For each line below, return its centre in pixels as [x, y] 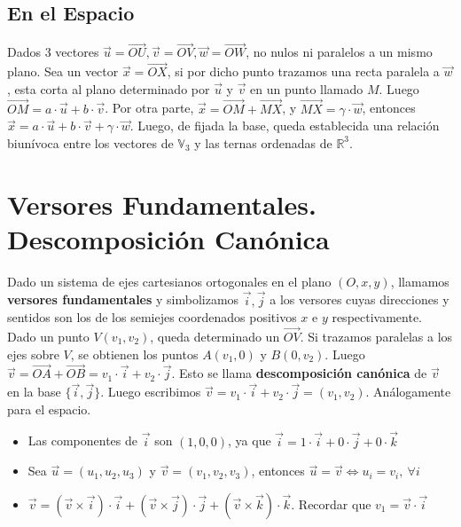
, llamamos [420, 281]
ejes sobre [33, 354]
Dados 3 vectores [53, 52]
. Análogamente [408, 392]
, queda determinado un [215, 336]
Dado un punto [48, 336]
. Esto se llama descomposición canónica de [299, 373]
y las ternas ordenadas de [263, 142]
